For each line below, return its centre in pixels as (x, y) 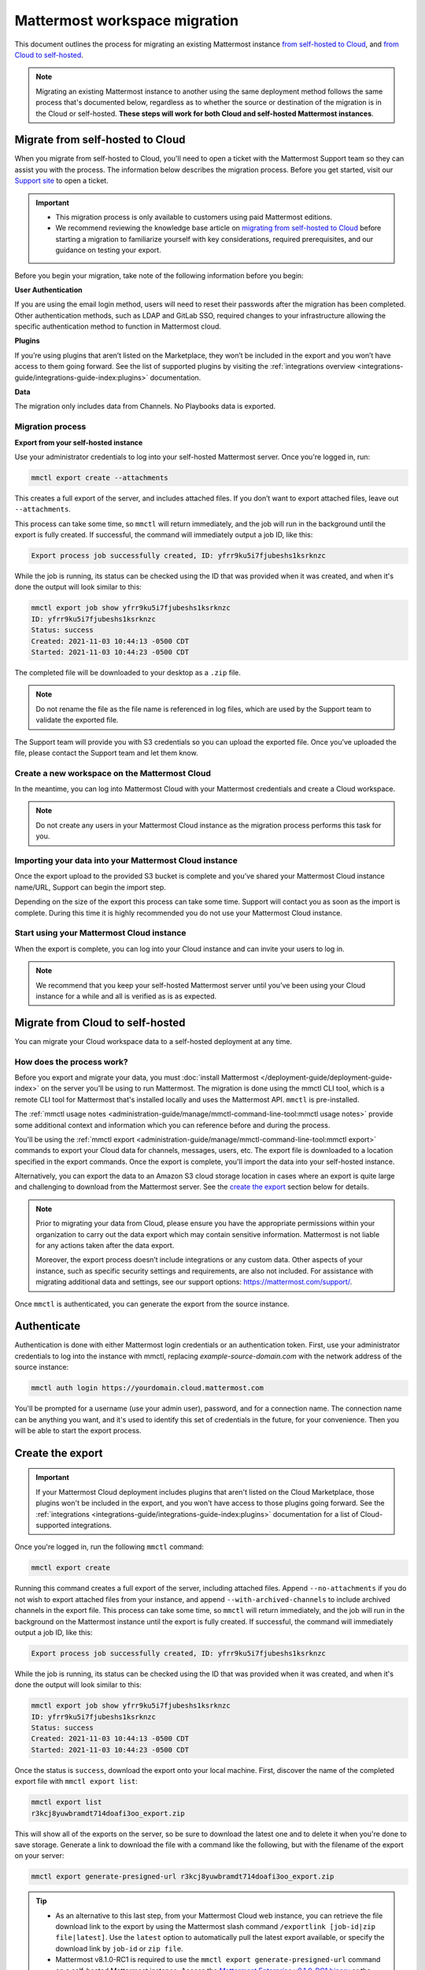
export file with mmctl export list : (76, 1782)
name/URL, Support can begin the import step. (91, 887)
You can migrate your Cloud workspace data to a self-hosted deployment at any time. (153, 1041)
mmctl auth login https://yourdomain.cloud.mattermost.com (147, 1388)
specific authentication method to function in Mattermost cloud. (118, 326)
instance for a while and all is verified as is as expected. (126, 996)
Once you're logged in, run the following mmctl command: (109, 1547)
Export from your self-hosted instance (79, 442)
